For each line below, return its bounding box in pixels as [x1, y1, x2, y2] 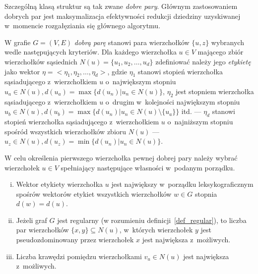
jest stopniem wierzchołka [175, 86, 254, 96]
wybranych [211, 37, 244, 47]
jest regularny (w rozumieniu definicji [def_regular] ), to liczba [57, 215, 247, 225]
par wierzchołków [16, 224, 69, 235]
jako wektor [4, 66, 40, 76]
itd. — [181, 106, 201, 116]
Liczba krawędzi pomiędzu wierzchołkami [16, 251, 142, 261]
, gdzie [107, 66, 128, 76]
